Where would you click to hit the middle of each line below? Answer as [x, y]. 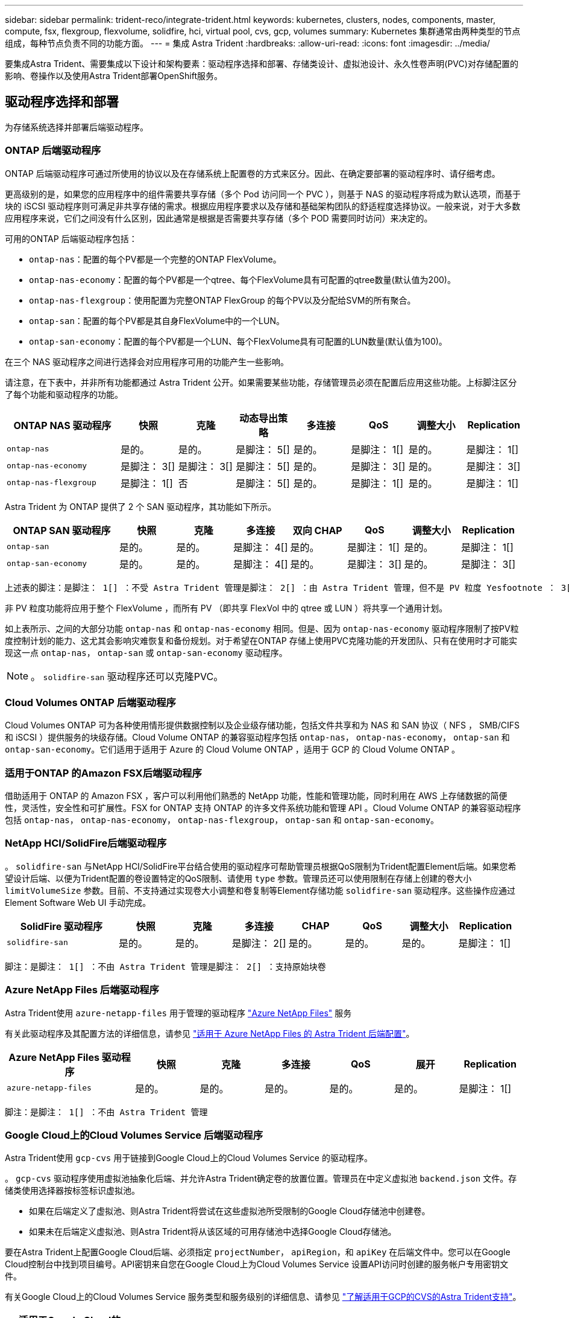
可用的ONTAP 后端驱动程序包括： [71, 238]
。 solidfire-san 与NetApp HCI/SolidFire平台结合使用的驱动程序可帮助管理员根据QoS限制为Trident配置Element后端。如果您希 [261, 866]
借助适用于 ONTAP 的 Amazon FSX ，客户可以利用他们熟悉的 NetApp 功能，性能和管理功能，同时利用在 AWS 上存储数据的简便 [256, 796]
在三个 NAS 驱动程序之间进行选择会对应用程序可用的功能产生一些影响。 [147, 361]
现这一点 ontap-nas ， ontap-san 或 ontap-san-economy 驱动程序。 [146, 652]
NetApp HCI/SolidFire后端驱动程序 [86, 843]
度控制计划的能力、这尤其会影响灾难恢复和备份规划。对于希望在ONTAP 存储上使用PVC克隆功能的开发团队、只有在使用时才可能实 [261, 640]
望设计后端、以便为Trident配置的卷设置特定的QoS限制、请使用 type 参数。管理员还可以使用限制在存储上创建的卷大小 [238, 878]
